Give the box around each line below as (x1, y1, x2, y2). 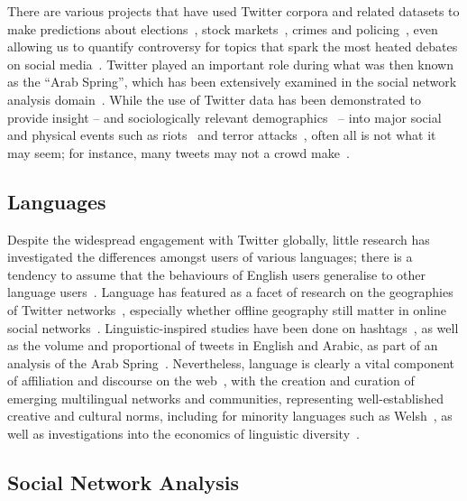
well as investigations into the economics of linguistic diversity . (7, 424, 360, 443)
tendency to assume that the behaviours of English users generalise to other (7, 264, 426, 283)
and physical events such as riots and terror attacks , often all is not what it (7, 125, 436, 144)
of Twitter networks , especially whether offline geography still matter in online (7, 300, 446, 319)
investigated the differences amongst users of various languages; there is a (7, 247, 413, 266)
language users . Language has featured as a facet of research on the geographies (7, 283, 453, 302)
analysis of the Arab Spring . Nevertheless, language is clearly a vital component (7, 353, 454, 372)
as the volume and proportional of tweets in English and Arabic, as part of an (7, 336, 438, 355)
